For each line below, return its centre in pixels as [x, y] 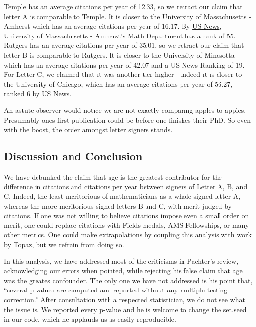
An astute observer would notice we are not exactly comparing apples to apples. [125, 110]
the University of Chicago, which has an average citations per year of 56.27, [118, 84]
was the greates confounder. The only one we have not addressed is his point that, [128, 280]
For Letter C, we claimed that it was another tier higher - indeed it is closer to [123, 74]
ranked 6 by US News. [38, 93]
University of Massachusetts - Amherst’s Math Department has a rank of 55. [120, 35]
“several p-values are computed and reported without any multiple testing [116, 290]
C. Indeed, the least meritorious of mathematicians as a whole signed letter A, [122, 196]
